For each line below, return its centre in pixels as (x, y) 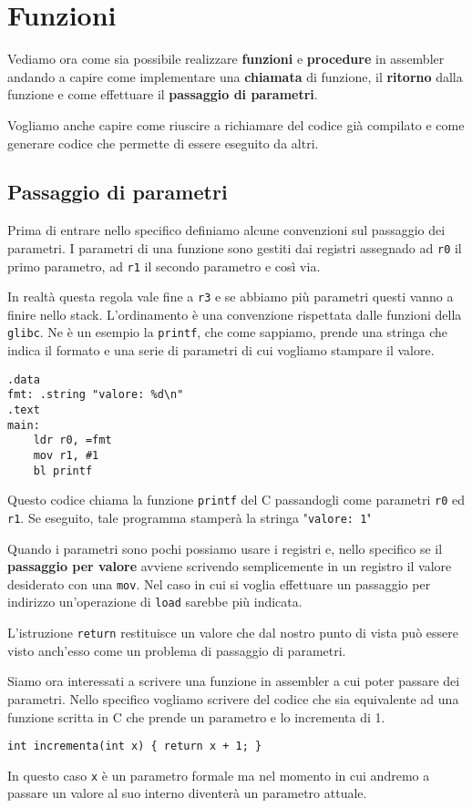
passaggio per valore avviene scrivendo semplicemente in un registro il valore (230, 566)
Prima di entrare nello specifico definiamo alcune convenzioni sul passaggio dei (226, 230)
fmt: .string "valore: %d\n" (96, 395)
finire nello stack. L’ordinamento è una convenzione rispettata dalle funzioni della (235, 314)
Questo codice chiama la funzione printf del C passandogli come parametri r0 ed (236, 500)
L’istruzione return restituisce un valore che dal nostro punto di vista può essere (233, 633)
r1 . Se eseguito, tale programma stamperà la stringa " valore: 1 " (190, 517)
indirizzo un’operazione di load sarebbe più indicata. (155, 602)
